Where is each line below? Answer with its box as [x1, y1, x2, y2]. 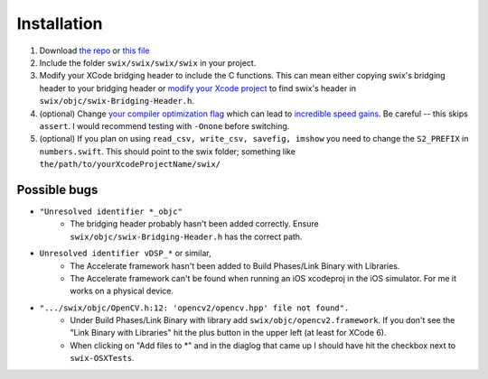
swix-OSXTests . [70, 353, 135, 364]
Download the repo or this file [39, 45, 150, 56]
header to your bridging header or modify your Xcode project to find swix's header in [39, 82, 357, 94]
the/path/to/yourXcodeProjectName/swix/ [39, 159, 221, 170]
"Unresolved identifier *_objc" [39, 206, 183, 217]
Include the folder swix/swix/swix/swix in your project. [39, 57, 257, 68]
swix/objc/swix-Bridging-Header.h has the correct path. [70, 231, 303, 242]
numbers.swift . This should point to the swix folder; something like [39, 145, 296, 157]
